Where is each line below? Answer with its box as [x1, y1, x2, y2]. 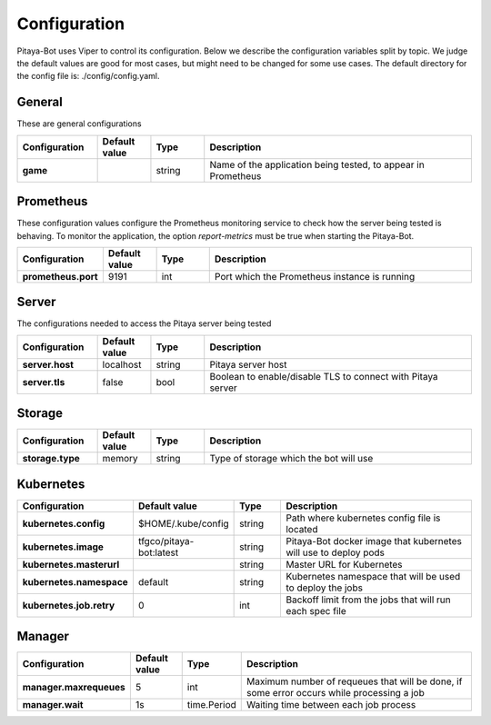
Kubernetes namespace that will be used [286, 570, 461, 582]
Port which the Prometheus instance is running [214, 270, 416, 283]
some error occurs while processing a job [245, 687, 425, 700]
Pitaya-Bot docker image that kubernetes [286, 534, 463, 547]
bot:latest [137, 546, 179, 559]
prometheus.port [22, 270, 99, 283]
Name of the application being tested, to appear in [209, 158, 425, 171]
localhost [102, 358, 142, 371]
